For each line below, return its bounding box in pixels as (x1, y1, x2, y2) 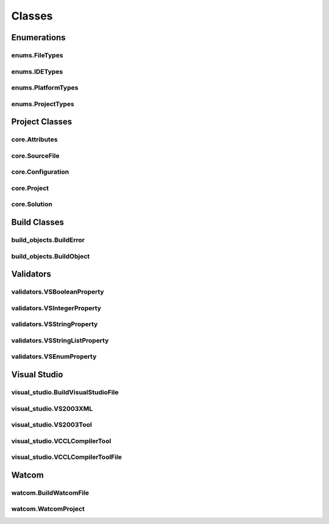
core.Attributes (11, 135, 58, 144)
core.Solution (11, 200, 53, 208)
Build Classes (11, 217, 64, 228)
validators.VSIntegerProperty (11, 303, 102, 312)
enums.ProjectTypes (11, 99, 74, 108)
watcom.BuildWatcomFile (11, 488, 90, 497)
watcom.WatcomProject (11, 505, 85, 513)
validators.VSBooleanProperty (11, 288, 104, 296)
